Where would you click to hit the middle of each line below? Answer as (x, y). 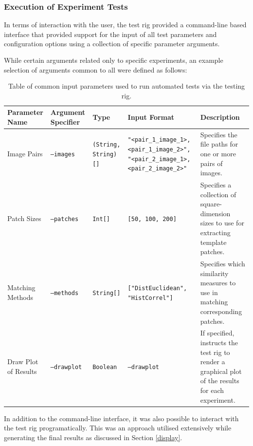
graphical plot (221, 371)
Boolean (105, 367)
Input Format (151, 117)
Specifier (65, 121)
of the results (220, 381)
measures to (218, 283)
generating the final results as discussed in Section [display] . (93, 437)
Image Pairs (25, 153)
